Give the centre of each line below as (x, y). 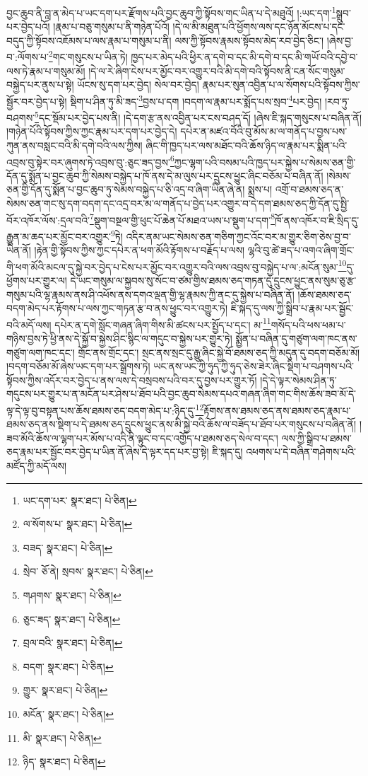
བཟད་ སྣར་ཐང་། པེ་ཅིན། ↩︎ (68, 547)
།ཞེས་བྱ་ (340, 40)
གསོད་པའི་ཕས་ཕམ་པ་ (308, 324)
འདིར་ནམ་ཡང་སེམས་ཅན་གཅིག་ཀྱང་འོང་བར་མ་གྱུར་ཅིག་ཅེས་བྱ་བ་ (238, 236)
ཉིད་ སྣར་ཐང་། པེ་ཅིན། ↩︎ (64, 761)
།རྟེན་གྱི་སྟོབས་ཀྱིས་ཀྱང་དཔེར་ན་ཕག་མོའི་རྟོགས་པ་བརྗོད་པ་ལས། (140, 250)
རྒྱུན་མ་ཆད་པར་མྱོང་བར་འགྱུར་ (59, 236)
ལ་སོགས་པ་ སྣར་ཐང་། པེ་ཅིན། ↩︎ (78, 524)
